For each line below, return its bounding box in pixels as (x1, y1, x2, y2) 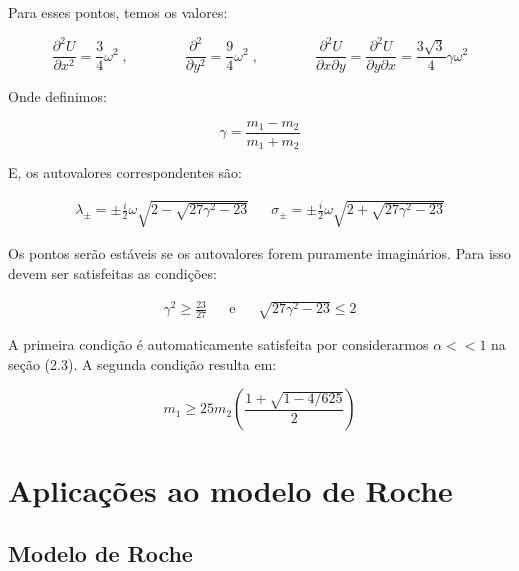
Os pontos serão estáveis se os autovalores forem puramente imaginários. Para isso (8, 243, 511, 264)
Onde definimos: (8, 86, 107, 107)
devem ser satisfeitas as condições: (8, 263, 217, 284)
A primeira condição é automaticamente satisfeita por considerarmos (8, 334, 429, 355)
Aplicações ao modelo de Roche (8, 469, 453, 510)
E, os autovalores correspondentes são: (8, 162, 243, 183)
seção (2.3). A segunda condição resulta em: (8, 353, 277, 374)
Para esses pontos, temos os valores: (8, 2, 228, 22)
